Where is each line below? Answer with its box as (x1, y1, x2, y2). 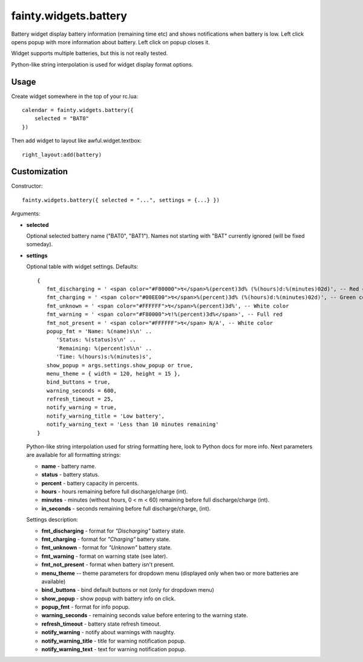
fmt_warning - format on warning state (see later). (41, 552, 168, 560)
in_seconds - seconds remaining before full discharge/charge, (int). (41, 505, 211, 512)
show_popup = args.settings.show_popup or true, (46, 362, 194, 369)
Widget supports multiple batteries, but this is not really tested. (11, 50, 168, 57)
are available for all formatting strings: (26, 451, 121, 459)
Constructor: (11, 182, 43, 190)
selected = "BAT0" (34, 115, 90, 122)
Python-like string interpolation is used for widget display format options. (11, 61, 194, 68)
